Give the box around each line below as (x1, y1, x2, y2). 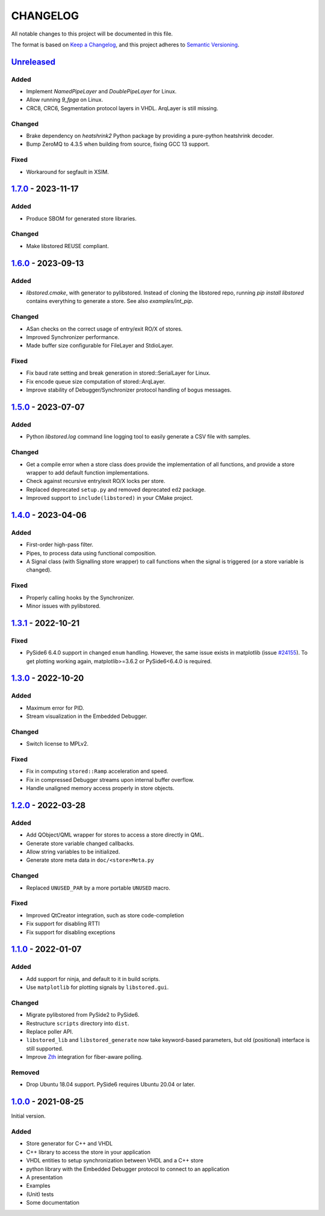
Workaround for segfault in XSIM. (26, 168, 110, 175)
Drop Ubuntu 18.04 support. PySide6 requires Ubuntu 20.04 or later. (26, 1081, 196, 1088)
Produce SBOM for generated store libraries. (26, 214, 137, 222)
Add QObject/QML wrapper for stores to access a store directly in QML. (26, 831, 204, 838)
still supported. (26, 1045, 63, 1052)
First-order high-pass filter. (26, 541, 93, 548)
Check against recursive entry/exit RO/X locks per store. (26, 478, 166, 485)
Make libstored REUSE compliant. (26, 242, 110, 249)
